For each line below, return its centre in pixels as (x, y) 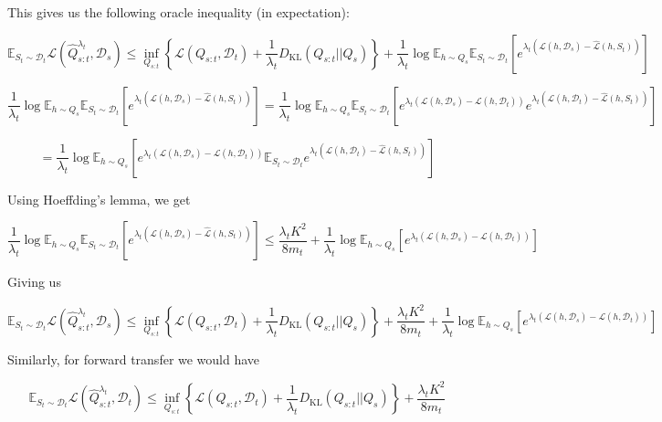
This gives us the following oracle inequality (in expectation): (179, 12)
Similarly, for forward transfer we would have (134, 359)
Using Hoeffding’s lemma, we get (99, 199)
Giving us (34, 282)
